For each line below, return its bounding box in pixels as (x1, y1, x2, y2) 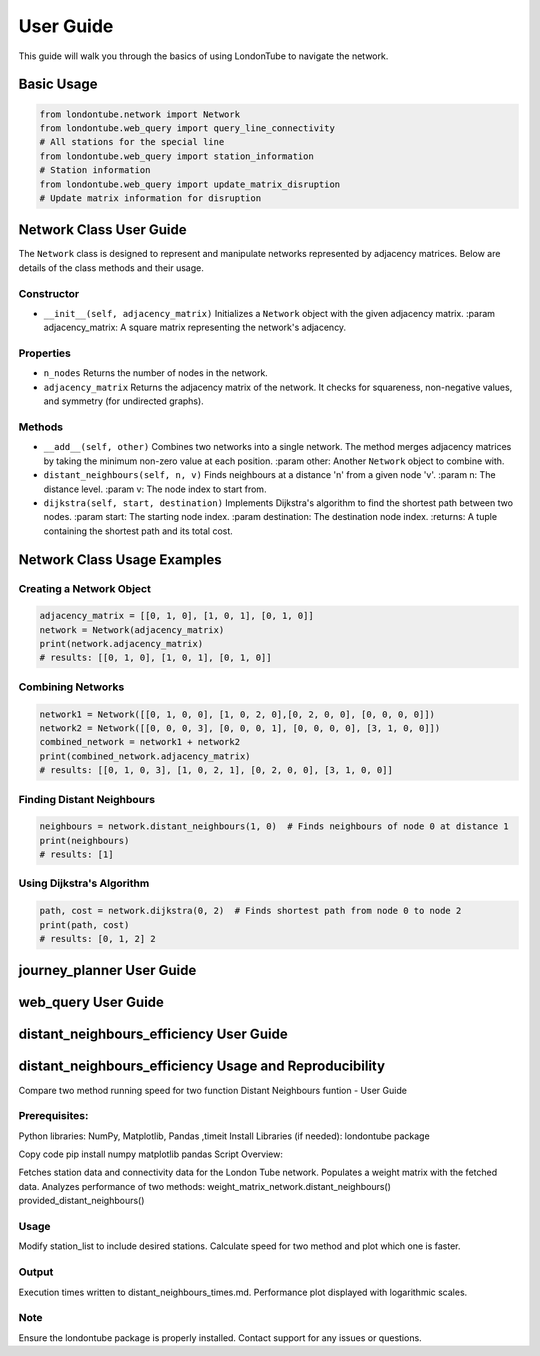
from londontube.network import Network (39, 108, 240, 120)
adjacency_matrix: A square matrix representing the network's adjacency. (43, 321, 347, 334)
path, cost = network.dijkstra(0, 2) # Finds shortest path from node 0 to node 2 (39, 905, 462, 917)
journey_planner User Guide (18, 962, 197, 979)
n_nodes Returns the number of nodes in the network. (43, 367, 269, 379)
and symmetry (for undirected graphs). (43, 395, 204, 407)
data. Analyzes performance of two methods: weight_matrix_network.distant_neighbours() (18, 1180, 392, 1192)
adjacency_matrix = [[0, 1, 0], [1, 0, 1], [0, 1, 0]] (39, 610, 314, 622)
